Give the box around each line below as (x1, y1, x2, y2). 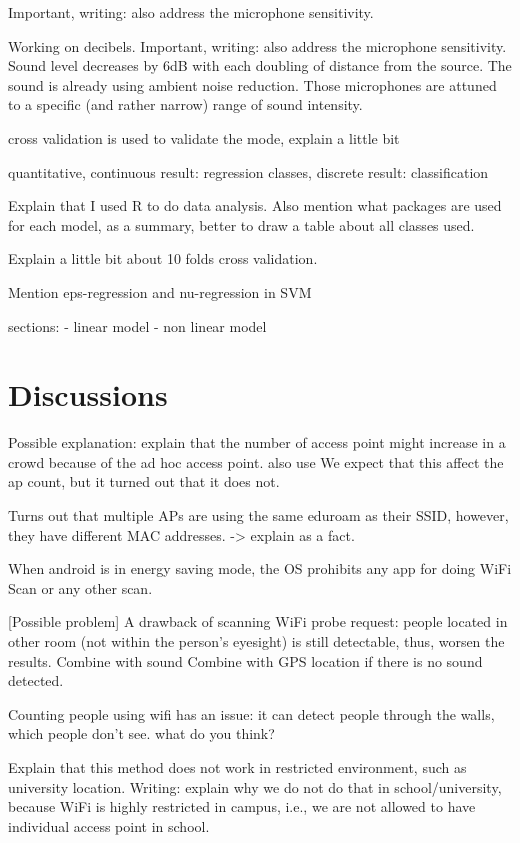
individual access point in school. (8, 815, 210, 836)
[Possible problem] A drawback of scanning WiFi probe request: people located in (8, 611, 508, 632)
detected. (8, 670, 64, 691)
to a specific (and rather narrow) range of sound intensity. (8, 94, 363, 115)
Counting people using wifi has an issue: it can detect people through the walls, (8, 703, 495, 724)
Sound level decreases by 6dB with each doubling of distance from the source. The (8, 55, 512, 76)
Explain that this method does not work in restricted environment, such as (8, 756, 467, 777)
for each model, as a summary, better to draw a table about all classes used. (8, 214, 475, 235)
